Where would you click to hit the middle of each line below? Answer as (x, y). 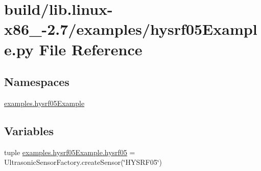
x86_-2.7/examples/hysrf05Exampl (131, 29)
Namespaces (37, 82)
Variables (29, 130)
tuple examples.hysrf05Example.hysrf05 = (70, 152)
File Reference (91, 49)
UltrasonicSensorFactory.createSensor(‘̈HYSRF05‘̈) (83, 162)
